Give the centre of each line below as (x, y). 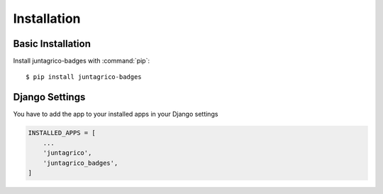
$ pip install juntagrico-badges (84, 77)
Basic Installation (52, 44)
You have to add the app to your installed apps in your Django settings (116, 114)
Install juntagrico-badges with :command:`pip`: (82, 61)
